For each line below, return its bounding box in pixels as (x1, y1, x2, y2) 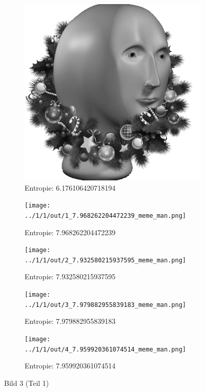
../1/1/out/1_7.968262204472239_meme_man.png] (25, 212, 186, 219)
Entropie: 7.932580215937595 (25, 271, 116, 282)
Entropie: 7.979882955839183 (25, 316, 116, 326)
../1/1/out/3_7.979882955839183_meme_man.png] (25, 301, 186, 308)
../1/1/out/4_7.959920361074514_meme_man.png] (25, 345, 186, 353)
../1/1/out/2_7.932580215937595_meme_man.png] (25, 256, 186, 264)
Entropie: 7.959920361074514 (25, 360, 116, 371)
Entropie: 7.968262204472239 (25, 226, 116, 237)
